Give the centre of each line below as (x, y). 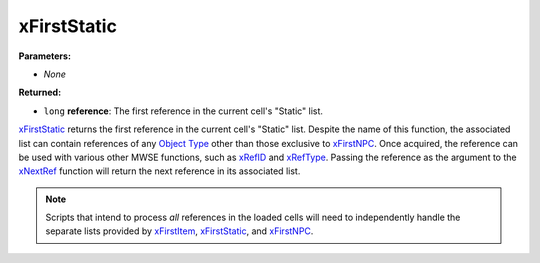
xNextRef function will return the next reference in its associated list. (159, 171)
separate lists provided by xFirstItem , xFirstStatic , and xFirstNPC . (179, 231)
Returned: (40, 92)
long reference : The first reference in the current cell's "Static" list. (183, 111)
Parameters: (45, 56)
